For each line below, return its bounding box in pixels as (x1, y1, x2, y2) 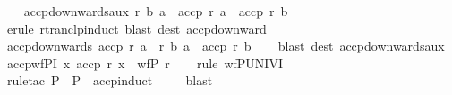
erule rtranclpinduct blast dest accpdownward (6, 19, 267, 37)
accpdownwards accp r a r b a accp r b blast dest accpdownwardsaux (6, 36, 445, 55)
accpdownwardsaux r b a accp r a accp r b (23, 2, 288, 20)
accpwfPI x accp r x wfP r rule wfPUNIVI (6, 53, 283, 72)
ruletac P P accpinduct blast (6, 71, 213, 90)
